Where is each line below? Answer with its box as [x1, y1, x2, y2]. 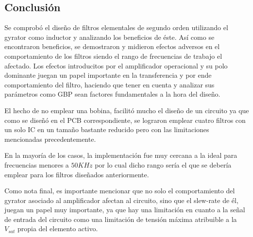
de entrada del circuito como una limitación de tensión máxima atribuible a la [4, 214, 237, 224]
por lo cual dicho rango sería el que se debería [95, 159, 232, 169]
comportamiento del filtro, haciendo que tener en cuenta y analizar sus [4, 79, 215, 89]
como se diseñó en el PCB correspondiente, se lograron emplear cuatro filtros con [4, 115, 246, 125]
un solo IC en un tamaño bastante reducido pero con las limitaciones [4, 124, 209, 135]
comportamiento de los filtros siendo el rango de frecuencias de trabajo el [4, 51, 222, 61]
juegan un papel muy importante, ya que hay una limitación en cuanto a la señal [4, 204, 245, 215]
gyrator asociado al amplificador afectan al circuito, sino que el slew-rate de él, [4, 195, 238, 205]
